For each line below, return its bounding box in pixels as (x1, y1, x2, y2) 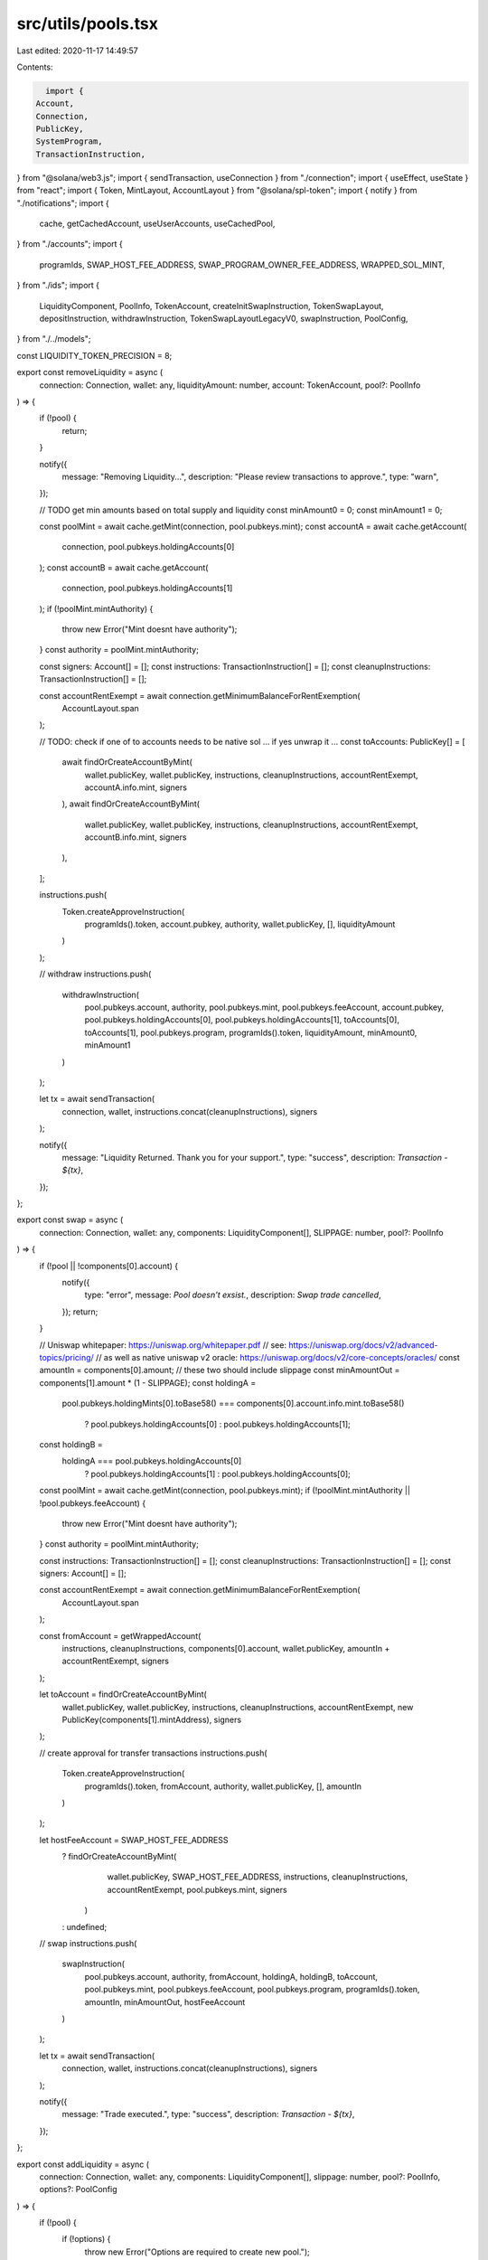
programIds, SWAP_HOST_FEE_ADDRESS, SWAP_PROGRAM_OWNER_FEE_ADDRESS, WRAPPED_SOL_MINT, (39, 259, 446, 270)
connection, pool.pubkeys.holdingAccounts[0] (61, 541, 235, 552)
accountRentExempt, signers (61, 1655, 169, 1667)
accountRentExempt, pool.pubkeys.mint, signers (107, 1884, 288, 1895)
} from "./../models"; (16, 334, 91, 344)
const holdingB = (39, 1438, 103, 1450)
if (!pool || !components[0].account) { (39, 1260, 179, 1271)
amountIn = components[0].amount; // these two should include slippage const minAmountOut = (39, 1365, 400, 1376)
